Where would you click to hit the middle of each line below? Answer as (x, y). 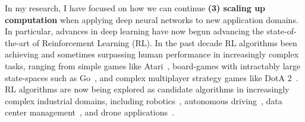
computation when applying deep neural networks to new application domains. (152, 19)
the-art (18, 42)
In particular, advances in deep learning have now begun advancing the (134, 31)
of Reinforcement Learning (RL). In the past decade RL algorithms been (165, 42)
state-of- (282, 31)
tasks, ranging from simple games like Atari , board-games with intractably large (153, 65)
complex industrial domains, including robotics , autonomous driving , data (144, 100)
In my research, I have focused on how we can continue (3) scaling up (135, 8)
